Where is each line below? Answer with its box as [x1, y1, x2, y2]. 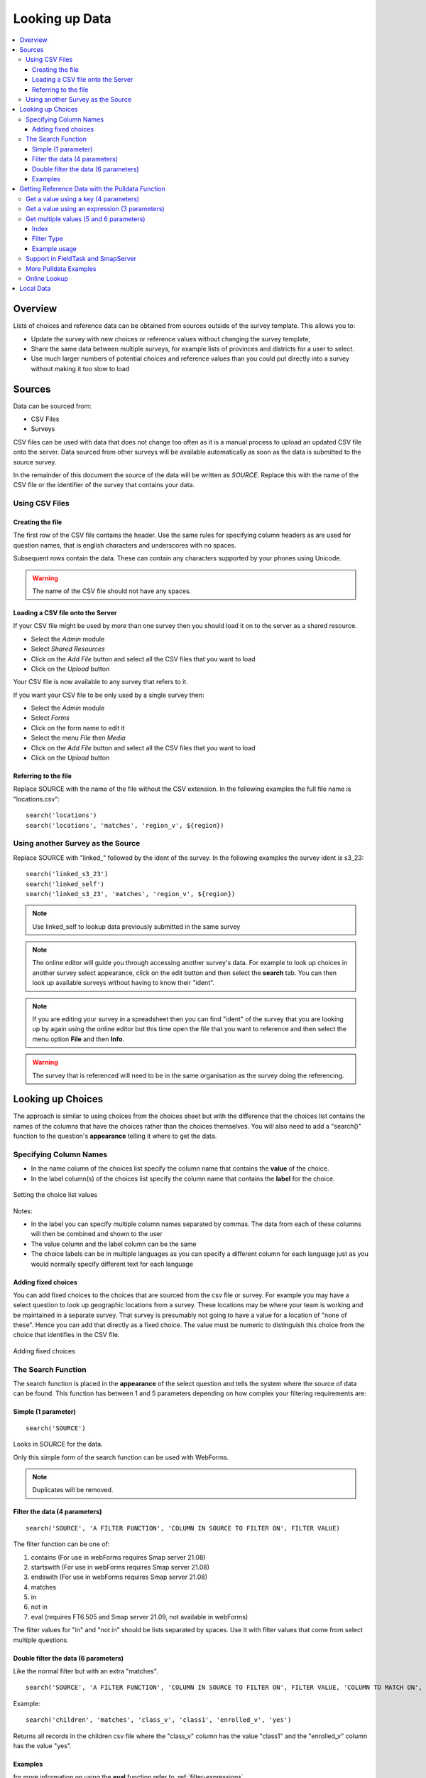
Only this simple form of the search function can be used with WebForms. [13, 1453, 229, 1462]
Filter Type [32, 235, 63, 243]
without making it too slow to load [31, 364, 130, 373]
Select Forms [31, 713, 70, 722]
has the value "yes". [13, 1742, 72, 1750]
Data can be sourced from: [13, 402, 92, 410]
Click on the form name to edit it [31, 723, 125, 732]
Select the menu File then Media [31, 733, 126, 742]
